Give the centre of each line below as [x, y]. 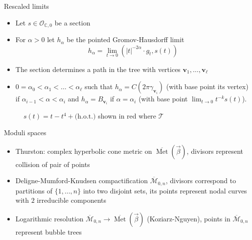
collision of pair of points [53, 164]
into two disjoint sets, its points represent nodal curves [165, 190]
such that [99, 86]
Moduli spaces [25, 132]
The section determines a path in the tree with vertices [98, 69]
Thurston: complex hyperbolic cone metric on [84, 151]
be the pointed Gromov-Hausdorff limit [126, 39]
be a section [72, 22]
